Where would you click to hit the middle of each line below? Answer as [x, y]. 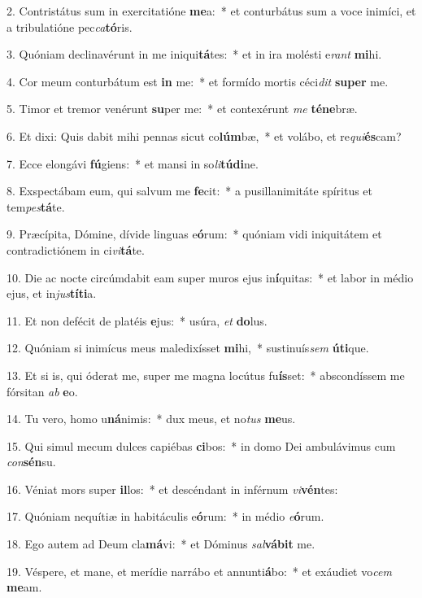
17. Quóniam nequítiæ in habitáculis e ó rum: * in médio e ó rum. [165, 516]
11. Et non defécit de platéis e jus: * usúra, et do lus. [137, 320]
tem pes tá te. [36, 206]
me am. [24, 587]
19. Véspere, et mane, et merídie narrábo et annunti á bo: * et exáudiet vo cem [199, 571]
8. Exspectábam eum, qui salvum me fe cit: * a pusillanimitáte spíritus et [190, 191]
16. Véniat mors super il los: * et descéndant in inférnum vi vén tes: [172, 489]
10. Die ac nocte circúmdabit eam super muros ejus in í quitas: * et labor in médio [210, 277]
